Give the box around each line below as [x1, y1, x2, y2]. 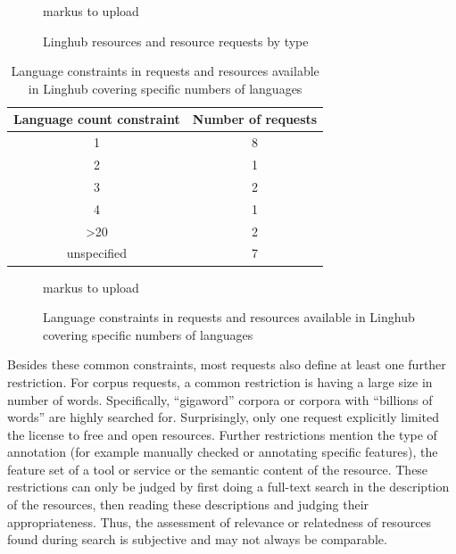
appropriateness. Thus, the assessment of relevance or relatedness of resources [7, 512, 432, 531]
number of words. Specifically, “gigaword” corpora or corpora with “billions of [7, 390, 433, 409]
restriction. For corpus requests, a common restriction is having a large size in [7, 372, 433, 391]
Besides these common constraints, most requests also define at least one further [7, 355, 446, 374]
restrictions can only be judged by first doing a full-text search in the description [7, 477, 450, 496]
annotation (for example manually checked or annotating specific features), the [7, 442, 438, 461]
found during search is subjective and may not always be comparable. [7, 530, 387, 549]
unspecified [66, 244, 128, 262]
